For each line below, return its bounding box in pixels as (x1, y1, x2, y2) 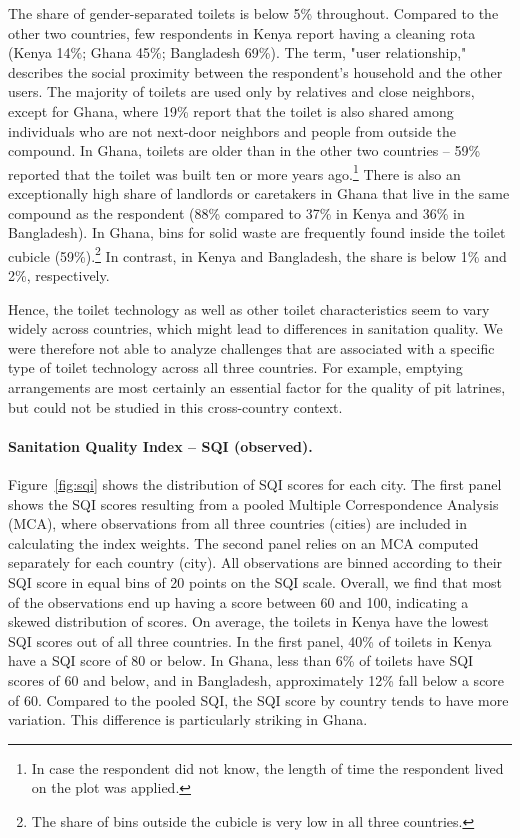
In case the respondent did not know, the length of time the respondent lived (31, 757, 504, 778)
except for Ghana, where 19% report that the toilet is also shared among (8, 100, 454, 121)
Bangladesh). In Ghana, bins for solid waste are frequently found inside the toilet (8, 222, 506, 243)
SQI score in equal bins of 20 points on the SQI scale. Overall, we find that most (8, 571, 502, 592)
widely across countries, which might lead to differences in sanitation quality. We (8, 318, 503, 339)
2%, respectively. (8, 265, 110, 286)
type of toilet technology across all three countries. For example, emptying (8, 357, 463, 378)
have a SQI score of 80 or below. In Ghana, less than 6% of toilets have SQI (8, 650, 474, 671)
